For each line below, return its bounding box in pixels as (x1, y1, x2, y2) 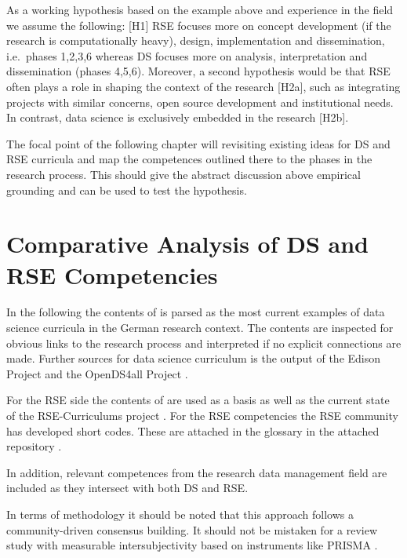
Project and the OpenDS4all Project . (6, 365, 188, 381)
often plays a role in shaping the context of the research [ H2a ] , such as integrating (6, 78, 401, 94)
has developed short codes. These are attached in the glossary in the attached (6, 422, 380, 439)
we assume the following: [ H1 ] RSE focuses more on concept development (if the (6, 16, 391, 33)
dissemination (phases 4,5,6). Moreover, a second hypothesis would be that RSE (6, 63, 391, 79)
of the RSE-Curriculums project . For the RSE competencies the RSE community (6, 407, 398, 423)
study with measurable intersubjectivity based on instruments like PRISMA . (6, 537, 378, 553)
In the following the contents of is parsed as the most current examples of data (6, 304, 385, 320)
